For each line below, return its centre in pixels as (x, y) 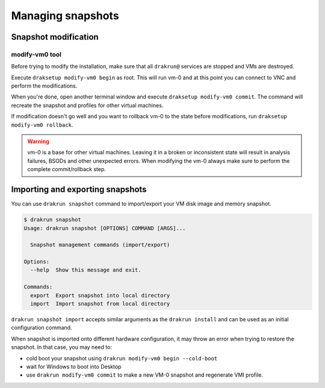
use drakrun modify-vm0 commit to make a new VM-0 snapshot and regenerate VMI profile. (145, 375)
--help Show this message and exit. (86, 270)
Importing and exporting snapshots (79, 189)
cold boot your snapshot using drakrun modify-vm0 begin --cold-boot (122, 358)
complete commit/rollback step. (67, 169)
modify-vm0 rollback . (42, 125)
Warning (38, 142)
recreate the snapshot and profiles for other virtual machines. (87, 105)
